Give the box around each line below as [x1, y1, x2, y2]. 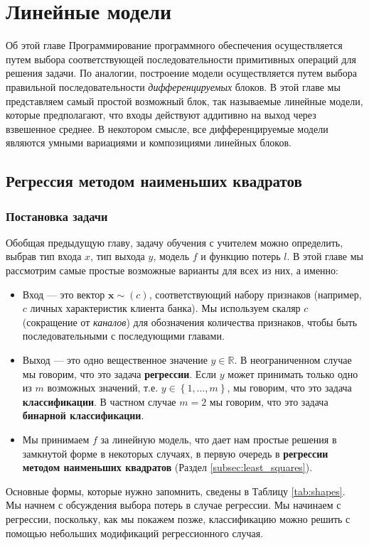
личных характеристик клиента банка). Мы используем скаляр [30, 301, 301, 315]
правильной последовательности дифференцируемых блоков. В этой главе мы [6, 79, 341, 94]
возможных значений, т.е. [47, 380, 159, 395]
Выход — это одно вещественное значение [22, 352, 208, 367]
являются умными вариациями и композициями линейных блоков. [6, 135, 292, 150]
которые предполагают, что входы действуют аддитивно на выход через [6, 107, 316, 122]
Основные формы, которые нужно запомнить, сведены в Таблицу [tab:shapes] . [6, 483, 346, 498]
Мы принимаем [22, 432, 90, 446]
